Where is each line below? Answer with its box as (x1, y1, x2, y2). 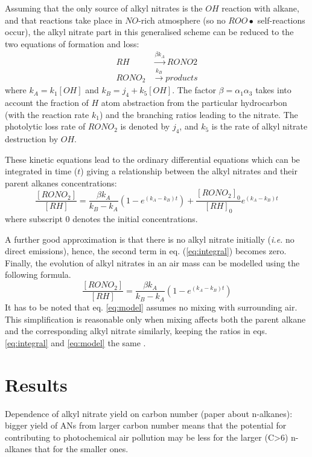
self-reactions (257, 13, 305, 26)
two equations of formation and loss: (5, 37, 139, 50)
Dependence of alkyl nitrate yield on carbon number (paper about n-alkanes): (5, 407, 293, 419)
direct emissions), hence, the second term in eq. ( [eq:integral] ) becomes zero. (5, 245, 287, 257)
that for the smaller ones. (34, 442, 129, 455)
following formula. (5, 268, 71, 281)
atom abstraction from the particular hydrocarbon (101, 96, 287, 109)
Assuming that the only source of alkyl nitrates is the (5, 2, 203, 14)
